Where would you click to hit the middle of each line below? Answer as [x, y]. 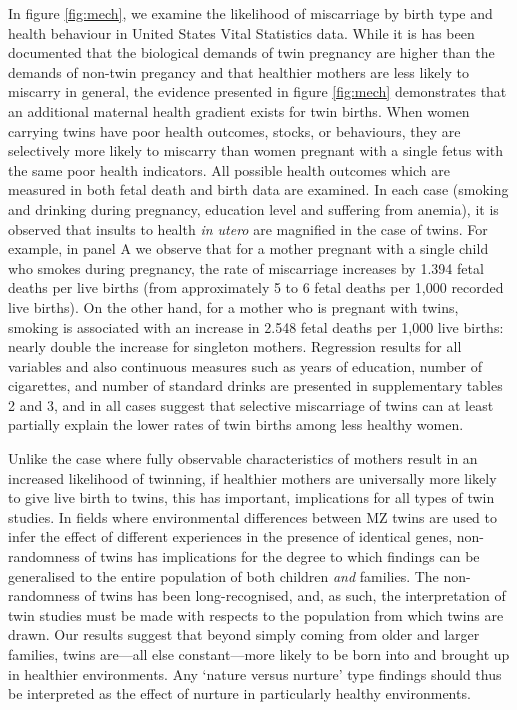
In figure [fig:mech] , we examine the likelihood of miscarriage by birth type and [250, 13]
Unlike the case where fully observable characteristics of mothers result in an [243, 458]
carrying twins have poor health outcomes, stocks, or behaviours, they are [234, 130]
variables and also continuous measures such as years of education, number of [245, 365]
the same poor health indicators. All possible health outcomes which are [229, 169]
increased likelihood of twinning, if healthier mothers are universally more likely [252, 477]
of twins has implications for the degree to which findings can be [282, 556]
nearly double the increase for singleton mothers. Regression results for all [235, 346]
